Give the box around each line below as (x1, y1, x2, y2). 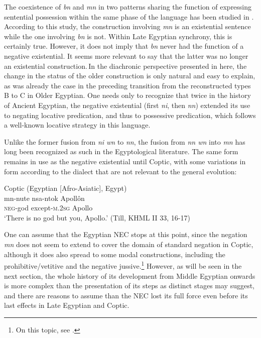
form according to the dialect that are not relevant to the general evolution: (4, 166, 237, 176)
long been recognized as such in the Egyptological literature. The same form (4, 146, 238, 157)
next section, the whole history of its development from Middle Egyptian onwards (4, 270, 255, 281)
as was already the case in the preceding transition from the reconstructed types (4, 80, 251, 90)
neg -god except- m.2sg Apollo (4, 202, 93, 213)
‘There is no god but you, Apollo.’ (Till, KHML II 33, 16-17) (4, 212, 190, 222)
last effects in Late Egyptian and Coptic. (4, 300, 129, 310)
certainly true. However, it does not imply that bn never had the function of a (4, 41, 244, 51)
